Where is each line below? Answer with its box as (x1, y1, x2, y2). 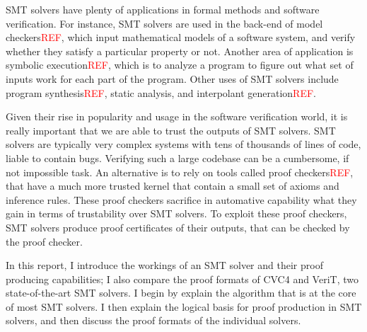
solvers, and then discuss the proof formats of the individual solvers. (6, 313, 301, 328)
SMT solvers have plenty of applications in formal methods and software (6, 2, 320, 16)
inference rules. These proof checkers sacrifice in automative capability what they (6, 192, 357, 207)
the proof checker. (6, 234, 83, 248)
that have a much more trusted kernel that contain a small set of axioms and (6, 178, 339, 193)
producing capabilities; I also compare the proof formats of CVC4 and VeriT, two (6, 271, 359, 286)
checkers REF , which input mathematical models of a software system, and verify (6, 30, 356, 45)
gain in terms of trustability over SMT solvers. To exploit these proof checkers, (6, 206, 347, 221)
